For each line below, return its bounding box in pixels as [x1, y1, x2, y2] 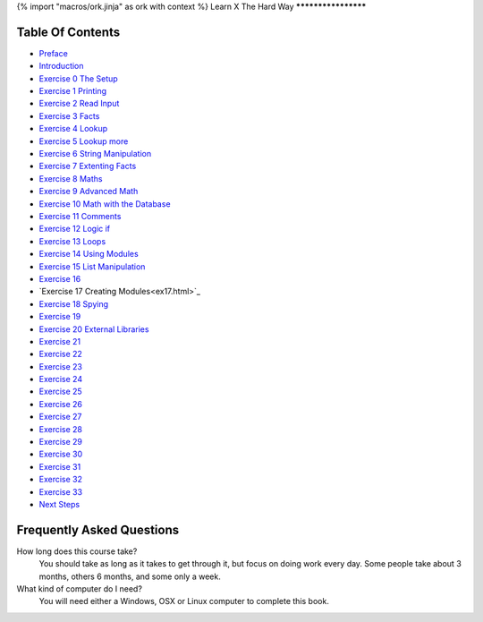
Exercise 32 [38, 474, 83, 485]
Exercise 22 [38, 349, 82, 360]
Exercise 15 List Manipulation [38, 260, 146, 272]
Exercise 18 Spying [38, 298, 109, 309]
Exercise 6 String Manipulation [38, 149, 152, 159]
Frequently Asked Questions [16, 522, 180, 537]
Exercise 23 [38, 361, 83, 371]
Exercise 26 [38, 398, 83, 409]
